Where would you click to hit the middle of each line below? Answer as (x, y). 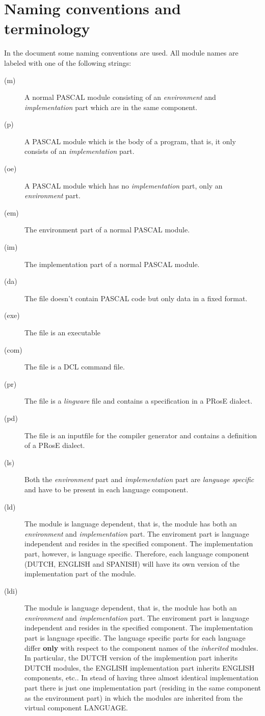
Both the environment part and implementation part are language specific (139, 479)
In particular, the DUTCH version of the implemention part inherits (131, 658)
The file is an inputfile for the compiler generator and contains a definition (141, 435)
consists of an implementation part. (79, 151)
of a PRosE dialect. (55, 445)
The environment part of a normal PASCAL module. (107, 230)
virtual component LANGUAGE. (76, 708)
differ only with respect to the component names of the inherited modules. (141, 647)
